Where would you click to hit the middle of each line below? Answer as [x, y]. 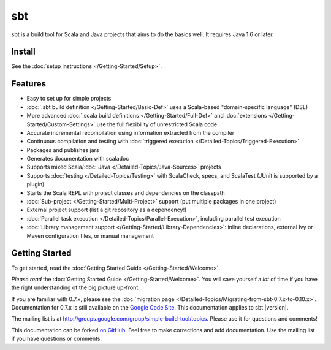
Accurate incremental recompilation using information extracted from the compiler [131, 132]
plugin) [36, 185]
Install [24, 52]
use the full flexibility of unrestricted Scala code [157, 124]
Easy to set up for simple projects [69, 99]
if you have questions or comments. [57, 339]
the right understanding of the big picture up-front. [76, 287]
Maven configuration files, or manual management [90, 235]
